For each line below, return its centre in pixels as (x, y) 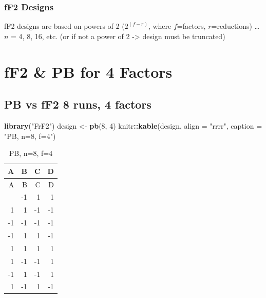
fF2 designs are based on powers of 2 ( (64, 26)
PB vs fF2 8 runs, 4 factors (78, 104)
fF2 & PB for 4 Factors (88, 71)
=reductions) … (235, 26)
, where (160, 26)
